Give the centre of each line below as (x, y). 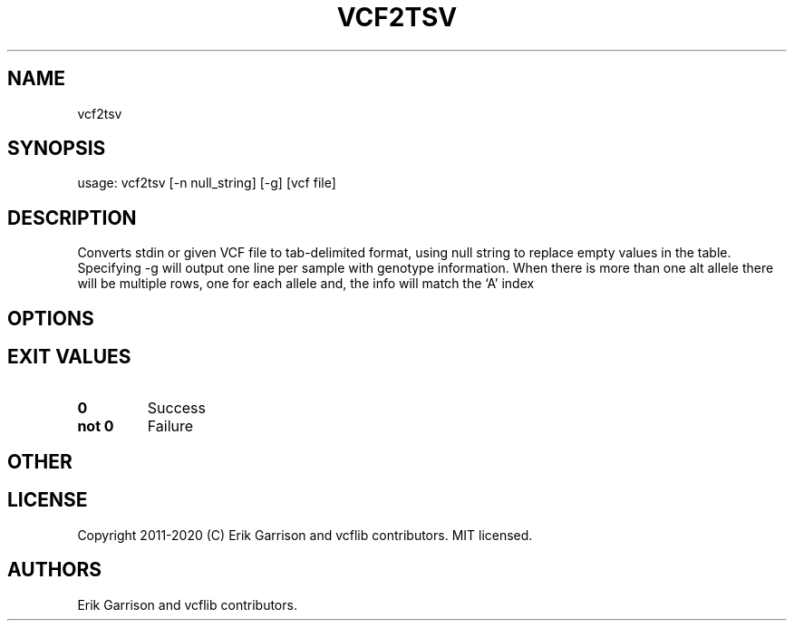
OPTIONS (51, 318)
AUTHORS (55, 570)
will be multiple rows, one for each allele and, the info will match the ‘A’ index (306, 284)
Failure (170, 425)
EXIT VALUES (69, 357)
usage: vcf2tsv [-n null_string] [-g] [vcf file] (207, 183)
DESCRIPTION (72, 217)
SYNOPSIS (57, 149)
